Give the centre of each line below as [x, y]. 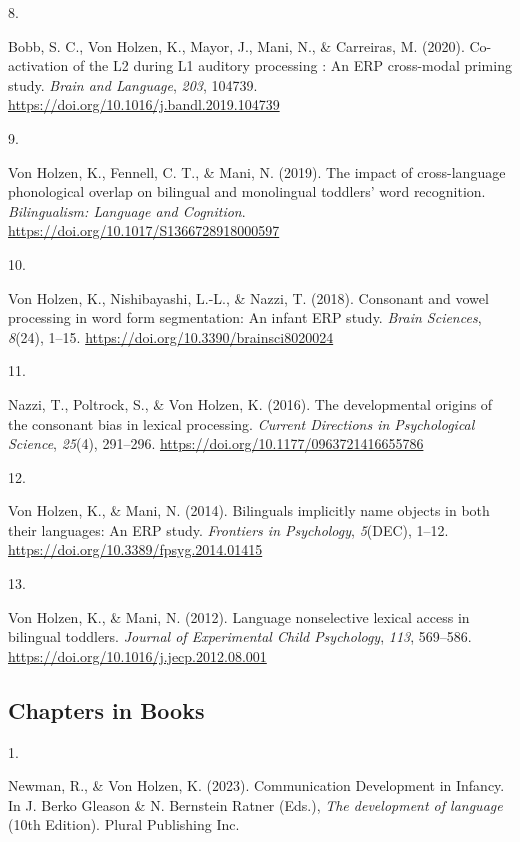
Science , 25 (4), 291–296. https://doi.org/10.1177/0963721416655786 [216, 443]
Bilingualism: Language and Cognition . [127, 210]
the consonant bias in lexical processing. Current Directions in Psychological [241, 423]
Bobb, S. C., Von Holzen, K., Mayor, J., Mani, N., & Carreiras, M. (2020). [236, 45]
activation [38, 65]
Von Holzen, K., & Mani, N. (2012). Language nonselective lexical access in [239, 616]
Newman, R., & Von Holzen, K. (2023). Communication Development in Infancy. [256, 785]
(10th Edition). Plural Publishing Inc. [124, 824]
